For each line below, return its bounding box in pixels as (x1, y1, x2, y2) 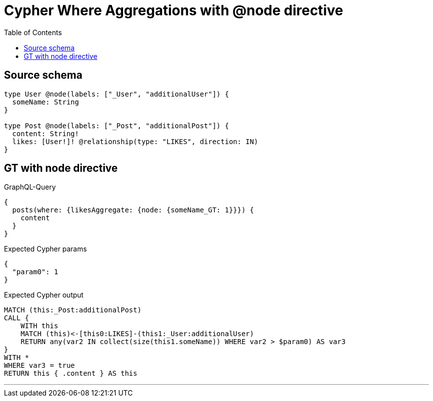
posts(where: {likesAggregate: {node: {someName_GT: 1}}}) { (12, 206, 254, 214)
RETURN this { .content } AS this (4, 369, 137, 378)
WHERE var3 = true (4, 361, 75, 370)
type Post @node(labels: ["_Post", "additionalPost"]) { (4, 121, 229, 130)
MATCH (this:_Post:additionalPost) (4, 306, 142, 314)
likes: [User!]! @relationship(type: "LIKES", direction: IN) (12, 137, 259, 146)
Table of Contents (4, 28, 62, 37)
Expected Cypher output (4, 291, 84, 300)
